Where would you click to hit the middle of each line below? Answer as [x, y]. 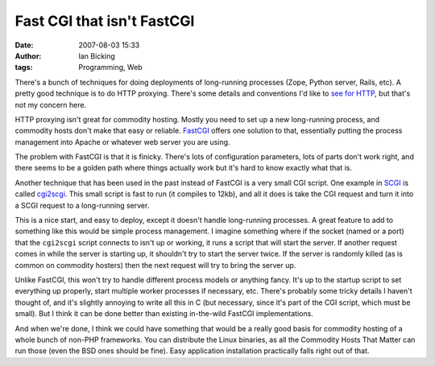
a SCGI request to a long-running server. [82, 205]
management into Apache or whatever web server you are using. [122, 142]
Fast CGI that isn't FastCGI [105, 21]
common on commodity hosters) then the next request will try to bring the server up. [155, 265]
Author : [28, 56]
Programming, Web [110, 68]
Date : [24, 45]
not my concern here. [51, 105]
